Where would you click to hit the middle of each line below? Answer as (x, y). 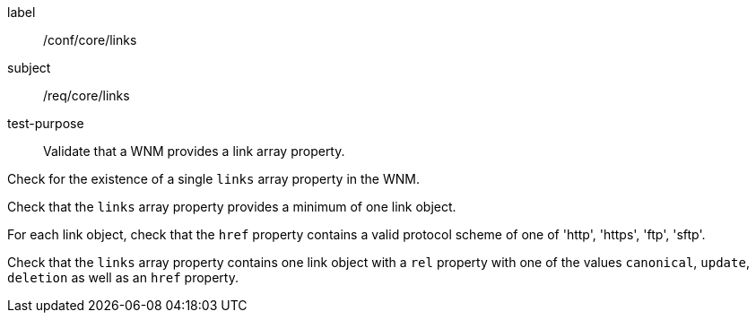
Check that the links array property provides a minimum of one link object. (232, 207)
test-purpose (46, 123)
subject (29, 68)
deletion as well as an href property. (123, 277)
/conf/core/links (90, 40)
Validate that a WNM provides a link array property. (194, 151)
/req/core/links (87, 95)
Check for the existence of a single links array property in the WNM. (213, 179)
